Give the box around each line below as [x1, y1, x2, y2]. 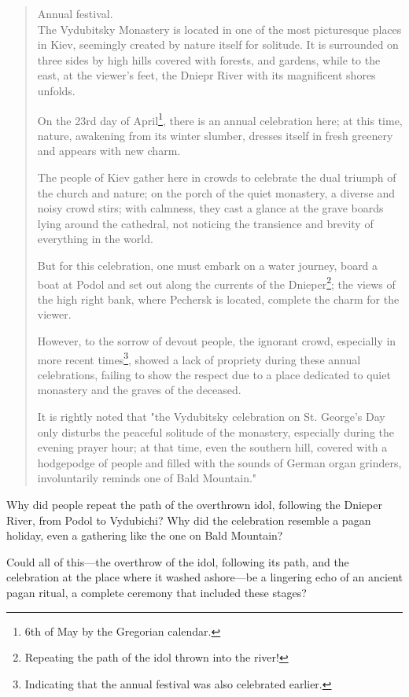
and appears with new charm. [37, 142, 181, 159]
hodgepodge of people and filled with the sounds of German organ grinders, [37, 454, 402, 470]
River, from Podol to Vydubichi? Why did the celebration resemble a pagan [6, 511, 371, 528]
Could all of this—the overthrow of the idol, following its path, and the [6, 553, 349, 570]
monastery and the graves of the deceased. [37, 382, 241, 398]
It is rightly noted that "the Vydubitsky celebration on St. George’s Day [37, 408, 385, 425]
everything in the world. [37, 230, 153, 247]
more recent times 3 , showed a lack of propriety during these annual [37, 348, 361, 367]
